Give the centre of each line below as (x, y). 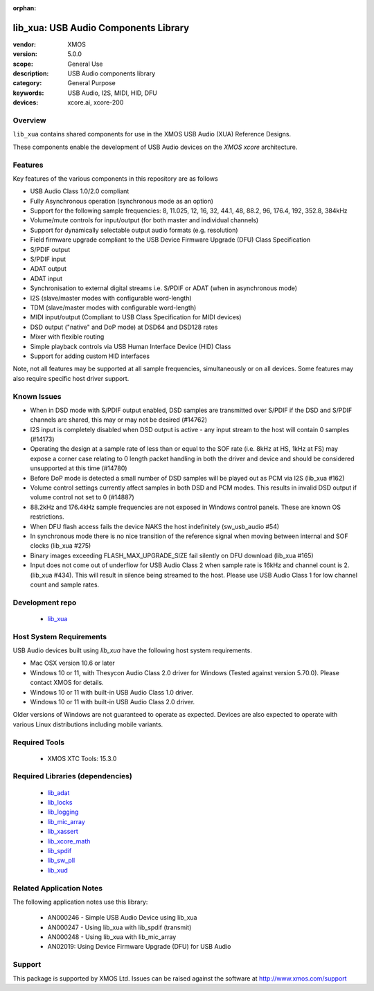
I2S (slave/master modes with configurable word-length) (111, 298)
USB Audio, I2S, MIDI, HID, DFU (112, 93)
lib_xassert (63, 832)
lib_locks (60, 803)
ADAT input (46, 278)
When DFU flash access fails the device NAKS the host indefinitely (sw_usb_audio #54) (155, 526)
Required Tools (39, 742)
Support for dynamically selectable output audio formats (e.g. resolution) (134, 230)
